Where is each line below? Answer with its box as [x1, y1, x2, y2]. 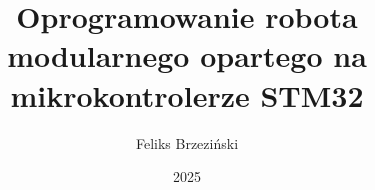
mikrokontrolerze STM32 [10, 74, 364, 115]
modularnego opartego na [7, 35, 367, 76]
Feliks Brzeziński [135, 132, 239, 153]
